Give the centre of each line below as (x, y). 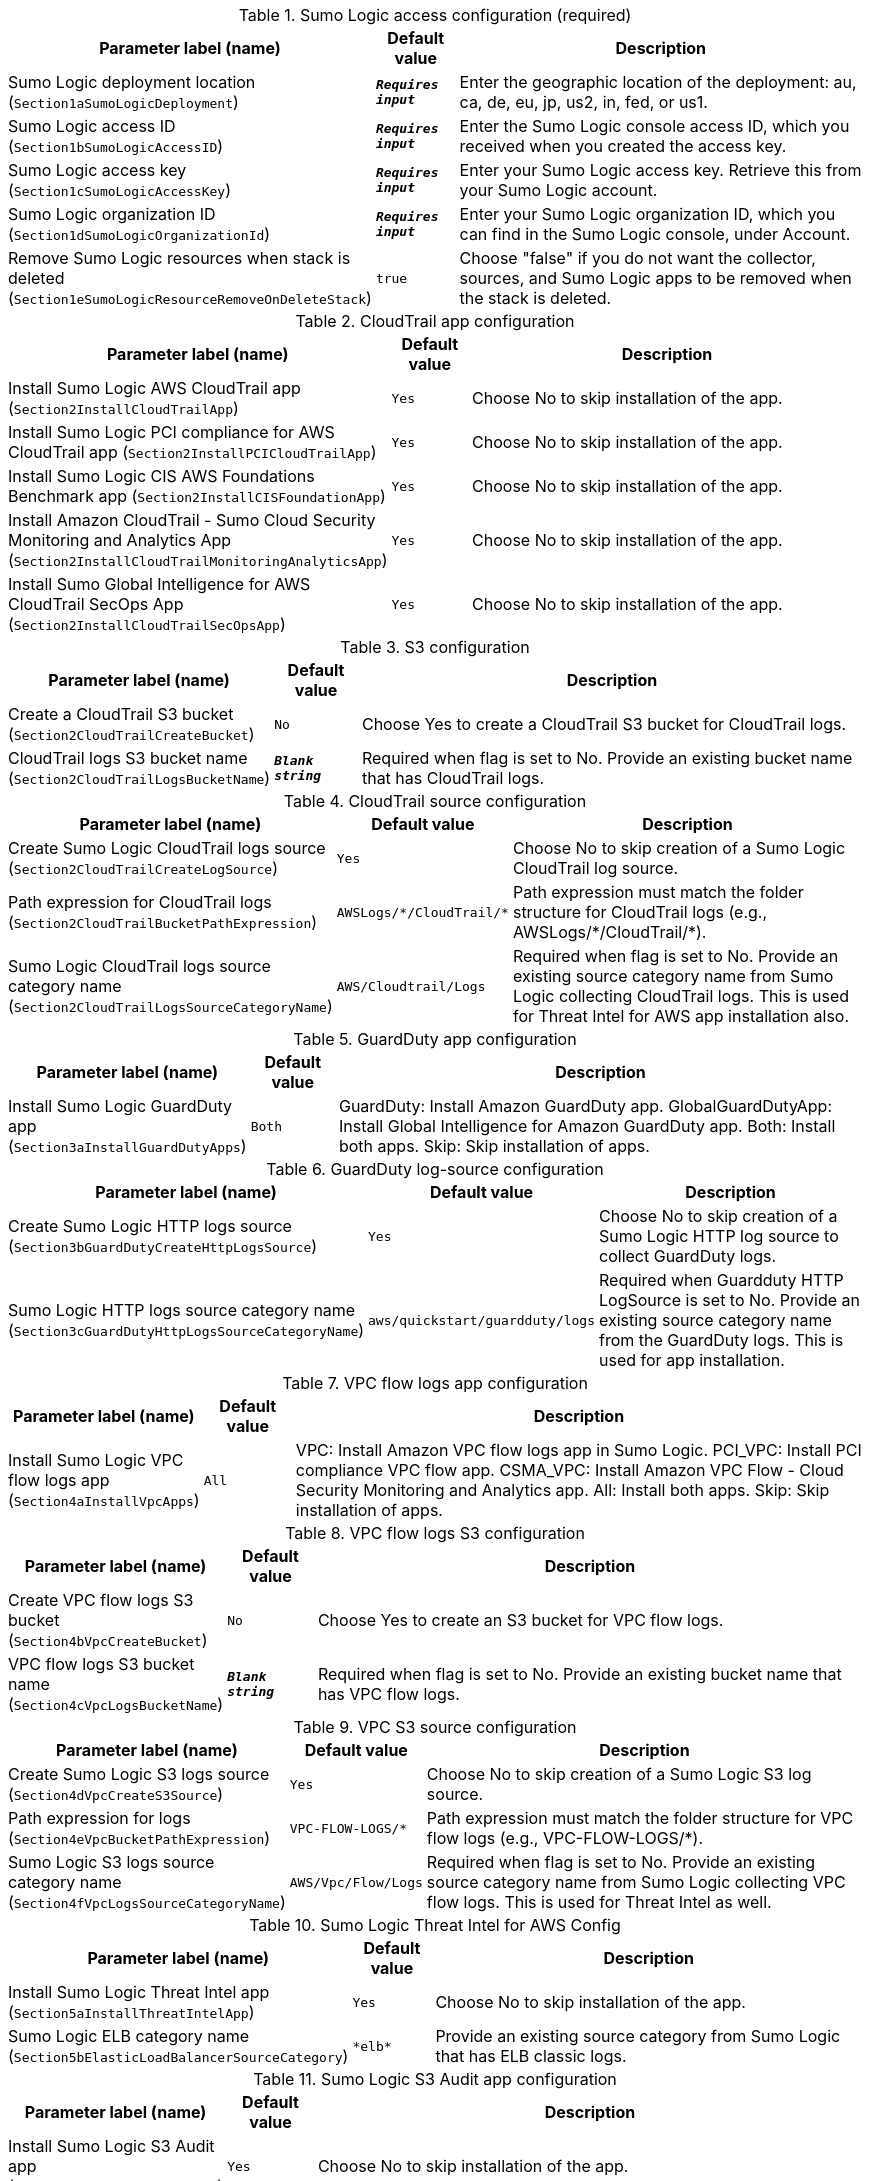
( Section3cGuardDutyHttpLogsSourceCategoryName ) (186, 1330)
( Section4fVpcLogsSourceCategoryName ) (147, 1902)
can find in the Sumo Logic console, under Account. (655, 234)
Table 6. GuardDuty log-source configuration (435, 1169)
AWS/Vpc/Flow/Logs (356, 1882)
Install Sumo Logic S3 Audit (111, 2146)
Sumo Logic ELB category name (129, 2036)
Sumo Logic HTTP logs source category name (182, 1310)
